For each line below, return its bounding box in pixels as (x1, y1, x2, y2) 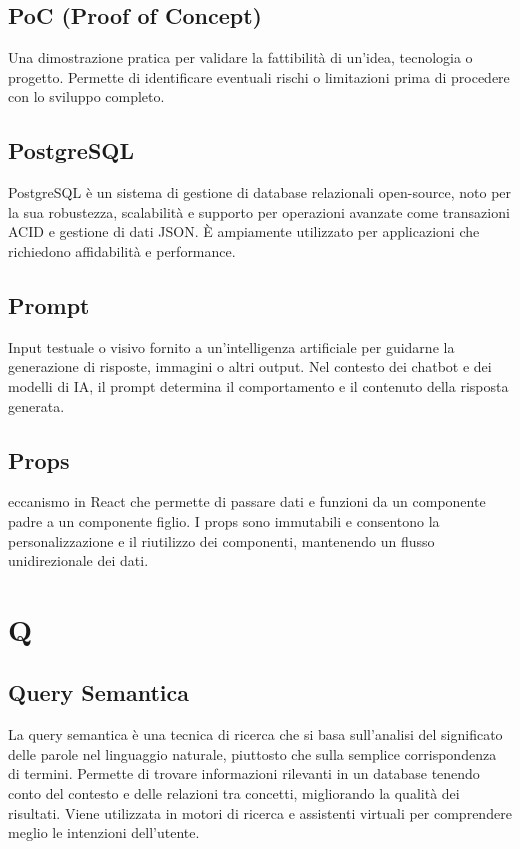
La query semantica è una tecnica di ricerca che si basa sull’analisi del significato (8, 724, 503, 745)
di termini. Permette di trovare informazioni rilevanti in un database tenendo (8, 763, 480, 784)
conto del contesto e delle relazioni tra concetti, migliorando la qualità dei (8, 783, 460, 804)
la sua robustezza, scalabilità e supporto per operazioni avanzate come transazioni (8, 201, 510, 222)
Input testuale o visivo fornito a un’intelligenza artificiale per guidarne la (8, 336, 455, 357)
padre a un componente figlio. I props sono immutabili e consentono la (8, 510, 440, 531)
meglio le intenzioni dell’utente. (8, 822, 200, 843)
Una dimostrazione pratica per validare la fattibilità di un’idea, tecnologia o (8, 47, 473, 68)
